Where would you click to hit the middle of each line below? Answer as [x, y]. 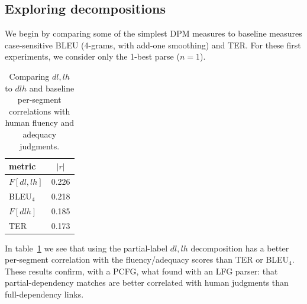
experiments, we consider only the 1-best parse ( [92, 56]
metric [22, 166]
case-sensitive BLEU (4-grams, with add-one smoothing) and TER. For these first [153, 45]
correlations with [40, 111]
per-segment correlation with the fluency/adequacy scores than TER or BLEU [147, 259]
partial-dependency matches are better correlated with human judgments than [147, 282]
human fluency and [40, 122]
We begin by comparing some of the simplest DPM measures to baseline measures [153, 33]
